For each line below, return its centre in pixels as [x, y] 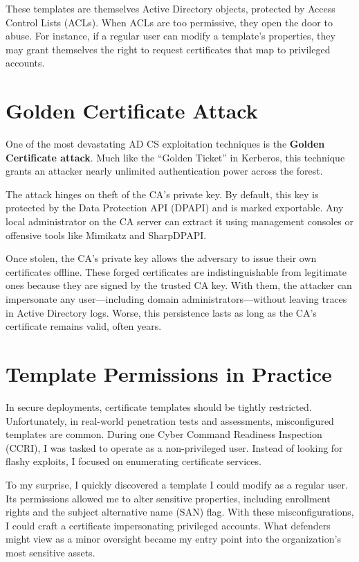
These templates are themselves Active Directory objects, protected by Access [171, 8]
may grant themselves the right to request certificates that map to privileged [168, 49]
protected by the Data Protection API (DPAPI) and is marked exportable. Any [175, 208]
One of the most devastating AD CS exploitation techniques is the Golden [165, 144]
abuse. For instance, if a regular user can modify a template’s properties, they [171, 36]
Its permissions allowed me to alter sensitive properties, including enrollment [168, 498]
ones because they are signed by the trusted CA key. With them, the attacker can [179, 285]
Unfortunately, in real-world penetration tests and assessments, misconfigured [170, 420]
